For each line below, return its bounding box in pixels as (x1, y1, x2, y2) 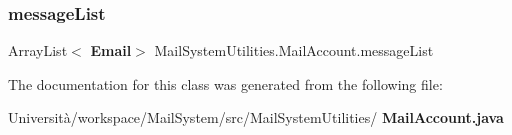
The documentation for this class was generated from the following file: (8, 73, 443, 94)
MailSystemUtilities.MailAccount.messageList (154, 40, 434, 61)
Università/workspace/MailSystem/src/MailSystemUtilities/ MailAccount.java (8, 107, 504, 128)
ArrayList (8, 40, 68, 61)
